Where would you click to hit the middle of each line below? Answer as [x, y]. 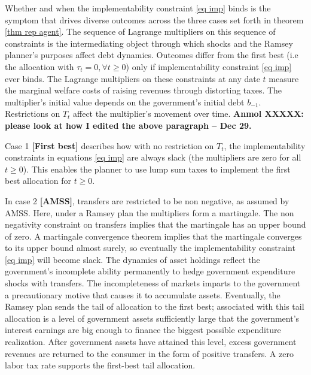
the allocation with [39, 66]
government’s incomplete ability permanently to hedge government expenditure [150, 271]
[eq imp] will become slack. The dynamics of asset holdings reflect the [132, 259]
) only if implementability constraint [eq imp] [209, 66]
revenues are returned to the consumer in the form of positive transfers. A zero [149, 353]
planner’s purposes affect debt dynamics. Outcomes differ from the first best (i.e [152, 55]
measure [284, 78]
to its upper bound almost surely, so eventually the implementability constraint [150, 248]
